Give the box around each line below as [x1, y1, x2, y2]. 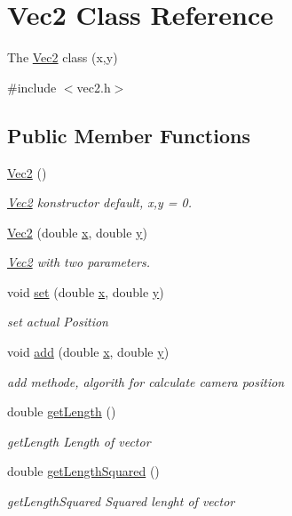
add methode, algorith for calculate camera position [7, 372, 285, 391]
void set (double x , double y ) [7, 282, 164, 301]
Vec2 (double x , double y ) [7, 222, 147, 241]
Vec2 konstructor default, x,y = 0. [7, 193, 193, 212]
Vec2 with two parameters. [7, 253, 151, 271]
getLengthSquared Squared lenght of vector [7, 492, 235, 511]
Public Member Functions [7, 121, 250, 149]
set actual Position [7, 312, 108, 331]
